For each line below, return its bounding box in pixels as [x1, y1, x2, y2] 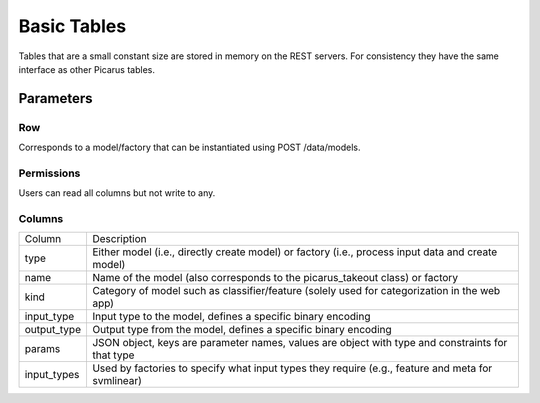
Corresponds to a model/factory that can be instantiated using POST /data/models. [18, 141, 361, 154]
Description [91, 232, 147, 246]
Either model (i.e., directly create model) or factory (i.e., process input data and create [91, 245, 498, 259]
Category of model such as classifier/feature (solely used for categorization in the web [91, 284, 501, 298]
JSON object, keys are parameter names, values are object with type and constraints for [91, 336, 508, 350]
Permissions [18, 166, 81, 180]
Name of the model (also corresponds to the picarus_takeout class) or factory [91, 271, 459, 285]
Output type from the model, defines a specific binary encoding [91, 323, 392, 337]
